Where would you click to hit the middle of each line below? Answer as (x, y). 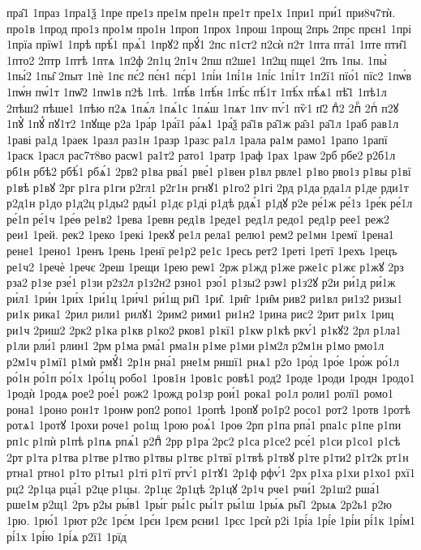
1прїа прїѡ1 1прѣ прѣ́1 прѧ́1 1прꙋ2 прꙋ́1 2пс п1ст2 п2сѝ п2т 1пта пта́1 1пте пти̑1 (207, 44)
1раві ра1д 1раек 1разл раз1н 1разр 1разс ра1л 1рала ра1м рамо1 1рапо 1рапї (197, 139)
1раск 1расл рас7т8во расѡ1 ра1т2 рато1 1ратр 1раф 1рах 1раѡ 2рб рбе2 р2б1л (201, 155)
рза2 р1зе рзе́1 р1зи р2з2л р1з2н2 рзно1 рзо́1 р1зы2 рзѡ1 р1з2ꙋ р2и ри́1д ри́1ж (201, 282)
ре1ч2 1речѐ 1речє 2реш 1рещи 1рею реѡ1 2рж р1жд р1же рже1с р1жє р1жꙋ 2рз (205, 266)
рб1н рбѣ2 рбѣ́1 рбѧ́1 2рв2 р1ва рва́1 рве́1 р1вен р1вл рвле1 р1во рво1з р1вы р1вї (209, 171)
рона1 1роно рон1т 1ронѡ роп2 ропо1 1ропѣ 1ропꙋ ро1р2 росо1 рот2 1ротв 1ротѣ (208, 409)
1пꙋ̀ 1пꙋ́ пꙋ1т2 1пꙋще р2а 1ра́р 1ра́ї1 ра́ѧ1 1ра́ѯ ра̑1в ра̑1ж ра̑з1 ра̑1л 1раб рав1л (203, 124)
